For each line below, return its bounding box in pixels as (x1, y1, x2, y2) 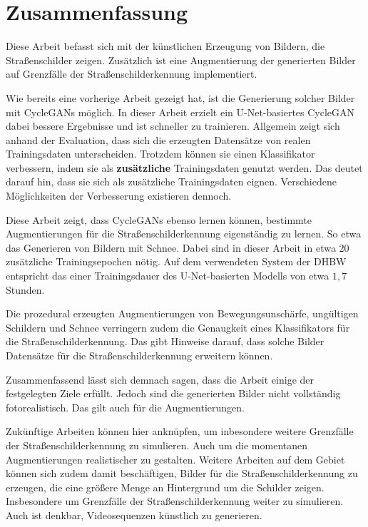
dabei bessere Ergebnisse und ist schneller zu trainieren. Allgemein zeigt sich (6, 118, 340, 133)
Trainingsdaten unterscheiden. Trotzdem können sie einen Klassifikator (6, 146, 315, 161)
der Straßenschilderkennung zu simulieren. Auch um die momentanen (6, 437, 308, 452)
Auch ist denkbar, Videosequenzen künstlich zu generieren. (6, 507, 262, 522)
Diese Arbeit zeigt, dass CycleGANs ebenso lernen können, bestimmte (6, 212, 312, 227)
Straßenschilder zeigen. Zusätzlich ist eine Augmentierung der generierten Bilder (6, 52, 356, 67)
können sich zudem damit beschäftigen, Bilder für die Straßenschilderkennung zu (6, 466, 358, 481)
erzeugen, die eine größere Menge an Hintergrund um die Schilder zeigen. (6, 479, 324, 494)
